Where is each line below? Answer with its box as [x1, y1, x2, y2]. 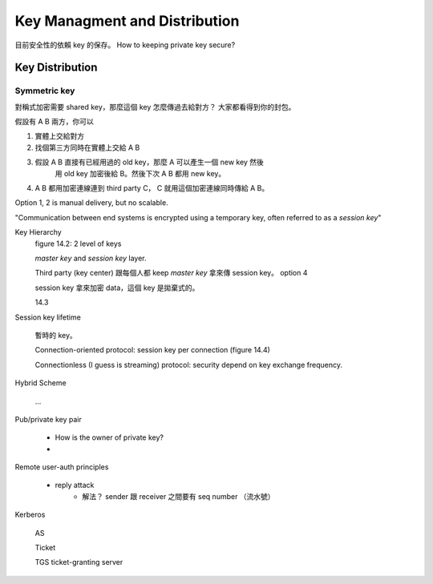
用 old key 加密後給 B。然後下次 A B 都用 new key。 [55, 168, 226, 178]
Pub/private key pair [14, 414, 82, 424]
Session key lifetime [14, 312, 82, 322]
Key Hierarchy [14, 228, 62, 237]
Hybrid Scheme [14, 378, 67, 388]
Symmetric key [14, 85, 75, 96]
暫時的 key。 [34, 330, 78, 340]
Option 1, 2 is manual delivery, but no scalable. [14, 198, 168, 207]
